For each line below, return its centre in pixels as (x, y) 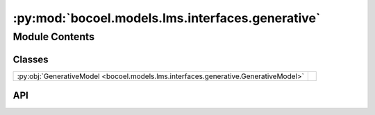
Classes (31, 59)
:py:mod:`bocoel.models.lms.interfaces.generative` (167, 18)
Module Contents (54, 37)
